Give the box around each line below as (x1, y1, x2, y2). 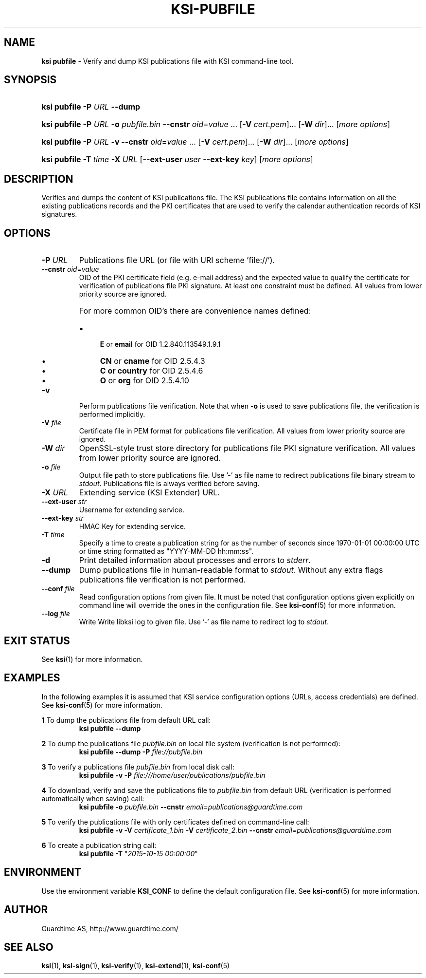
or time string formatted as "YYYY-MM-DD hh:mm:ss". (79, 547, 254, 556)
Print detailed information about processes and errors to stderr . (79, 555, 311, 565)
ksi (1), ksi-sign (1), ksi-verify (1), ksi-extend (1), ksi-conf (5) (41, 961, 230, 970)
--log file (41, 609, 70, 618)
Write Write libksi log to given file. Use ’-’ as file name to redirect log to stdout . (79, 618, 329, 626)
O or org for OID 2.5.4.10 (100, 376, 189, 386)
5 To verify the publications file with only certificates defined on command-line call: (41, 817, 309, 826)
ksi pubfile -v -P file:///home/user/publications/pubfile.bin (79, 771, 266, 779)
